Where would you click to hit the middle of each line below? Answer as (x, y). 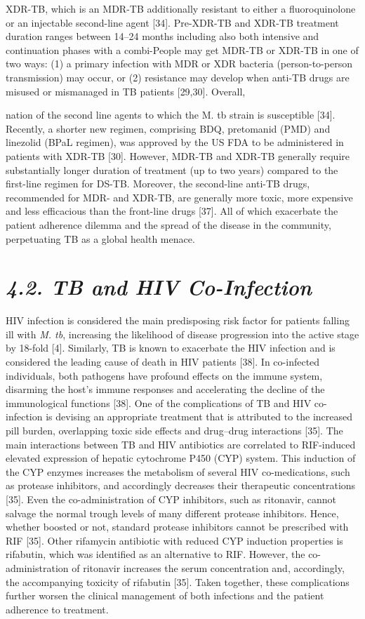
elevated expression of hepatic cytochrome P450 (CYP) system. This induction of (181, 458)
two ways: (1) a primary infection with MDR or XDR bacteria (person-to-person (179, 64)
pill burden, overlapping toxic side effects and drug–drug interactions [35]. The (174, 430)
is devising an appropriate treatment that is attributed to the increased (199, 417)
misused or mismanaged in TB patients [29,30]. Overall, (126, 91)
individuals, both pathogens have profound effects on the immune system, (164, 375)
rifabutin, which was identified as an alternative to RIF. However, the (155, 554)
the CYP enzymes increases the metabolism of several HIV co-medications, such (178, 471)
